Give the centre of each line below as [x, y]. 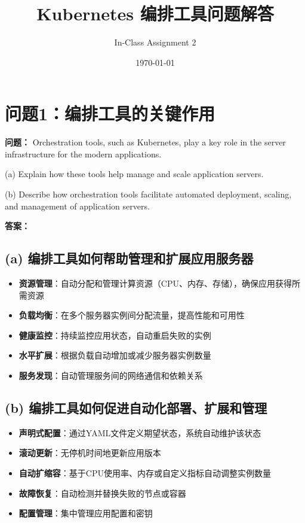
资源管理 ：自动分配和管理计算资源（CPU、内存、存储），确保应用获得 [155, 283]
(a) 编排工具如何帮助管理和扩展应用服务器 [129, 258]
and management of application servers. [77, 206]
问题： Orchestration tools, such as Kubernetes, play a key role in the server [145, 142]
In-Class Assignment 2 [155, 42]
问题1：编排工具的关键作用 [110, 113]
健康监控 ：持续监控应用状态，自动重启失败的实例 [115, 335]
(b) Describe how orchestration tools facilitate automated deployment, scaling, [148, 194]
